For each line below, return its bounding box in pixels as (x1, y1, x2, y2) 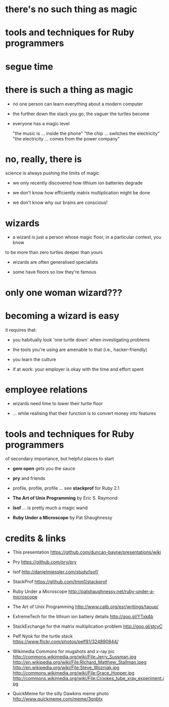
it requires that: (5, 327, 37, 333)
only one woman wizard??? (5, 287, 122, 298)
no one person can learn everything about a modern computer (12, 100, 143, 107)
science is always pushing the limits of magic (5, 170, 100, 176)
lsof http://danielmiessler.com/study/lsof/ (12, 569, 99, 575)
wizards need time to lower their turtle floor (12, 401, 103, 407)
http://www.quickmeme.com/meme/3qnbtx (12, 696, 103, 702)
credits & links (5, 533, 66, 544)
